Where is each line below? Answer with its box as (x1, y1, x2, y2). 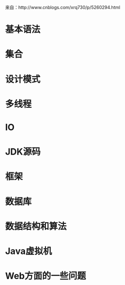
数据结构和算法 (5, 220, 67, 232)
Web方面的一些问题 (5, 270, 86, 282)
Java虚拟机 (5, 245, 52, 257)
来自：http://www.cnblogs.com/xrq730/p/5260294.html (5, 5, 120, 10)
